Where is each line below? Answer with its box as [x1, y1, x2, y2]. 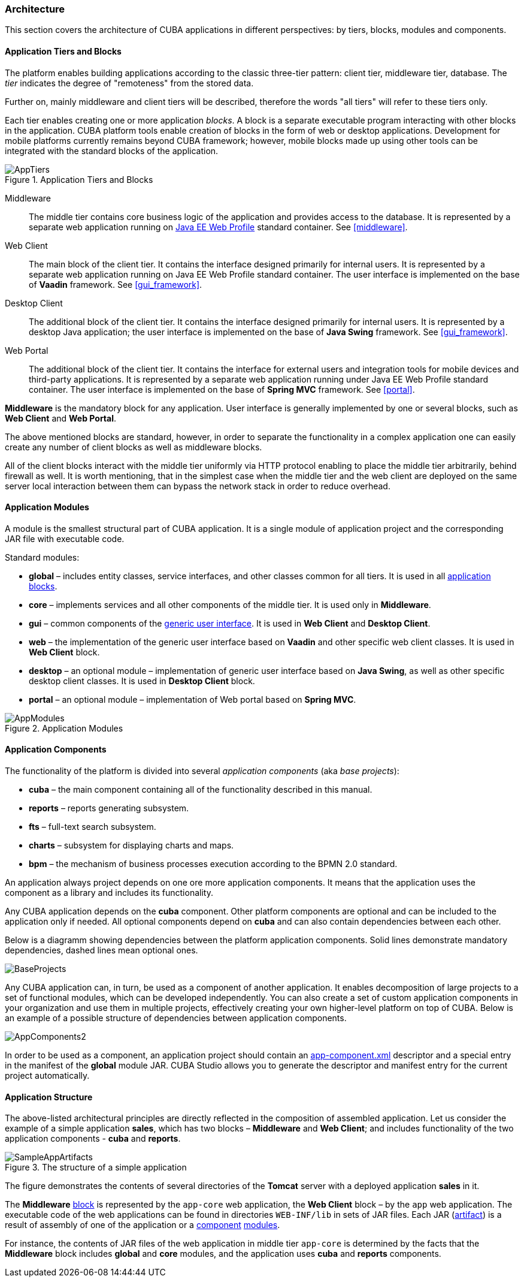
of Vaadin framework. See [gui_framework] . [29, 279, 202, 290]
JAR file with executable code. [5, 533, 125, 544]
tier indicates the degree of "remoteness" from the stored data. [5, 77, 254, 88]
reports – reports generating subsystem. [29, 803, 189, 814]
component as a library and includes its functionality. [5, 887, 213, 898]
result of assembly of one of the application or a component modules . [5, 1220, 280, 1230]
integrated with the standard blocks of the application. [5, 145, 219, 156]
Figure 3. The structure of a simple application [5, 1162, 187, 1173]
